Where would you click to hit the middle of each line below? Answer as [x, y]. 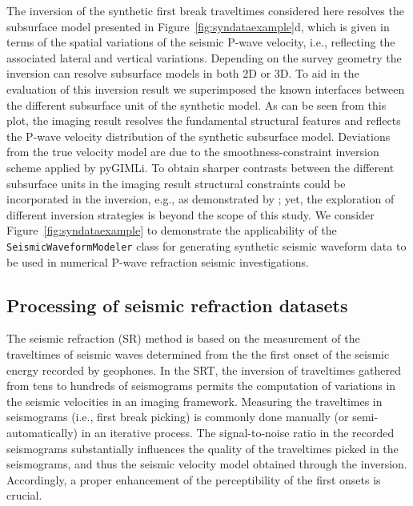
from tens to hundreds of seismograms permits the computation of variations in [201, 386]
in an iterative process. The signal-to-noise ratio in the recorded [238, 432]
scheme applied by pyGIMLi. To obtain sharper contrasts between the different [200, 167]
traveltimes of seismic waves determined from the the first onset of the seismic [198, 353]
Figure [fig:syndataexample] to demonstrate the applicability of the [172, 230]
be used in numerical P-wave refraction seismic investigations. [158, 261]
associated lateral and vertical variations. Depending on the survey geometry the [204, 57]
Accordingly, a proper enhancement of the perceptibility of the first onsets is [194, 479]
